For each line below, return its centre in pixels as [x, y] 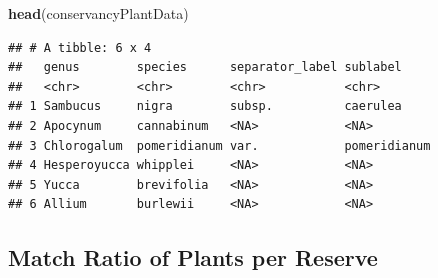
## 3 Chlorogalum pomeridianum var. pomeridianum [219, 145]
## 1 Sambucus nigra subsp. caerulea [205, 106]
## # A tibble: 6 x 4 [80, 47]
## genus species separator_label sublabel [205, 67]
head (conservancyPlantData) [98, 13]
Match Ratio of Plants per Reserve [193, 257]
